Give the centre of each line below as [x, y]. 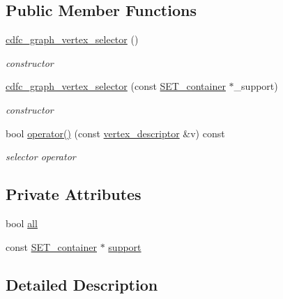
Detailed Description [82, 284]
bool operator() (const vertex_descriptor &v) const [115, 133]
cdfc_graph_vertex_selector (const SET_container [116, 86]
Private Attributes [74, 194]
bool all [22, 223]
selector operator [41, 156]
